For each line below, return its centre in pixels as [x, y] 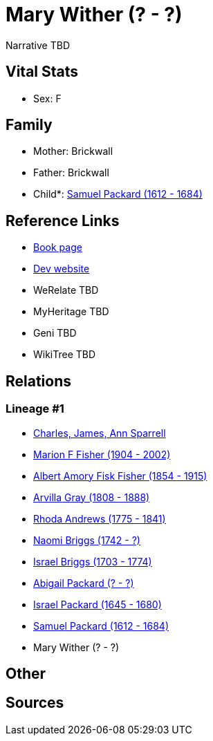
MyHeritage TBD [71, 312]
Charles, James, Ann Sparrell [100, 433]
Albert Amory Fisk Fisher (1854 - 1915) [120, 476]
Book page [58, 247]
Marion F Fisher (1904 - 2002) [102, 454]
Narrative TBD [38, 45]
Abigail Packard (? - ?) [84, 583]
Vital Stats [42, 72]
